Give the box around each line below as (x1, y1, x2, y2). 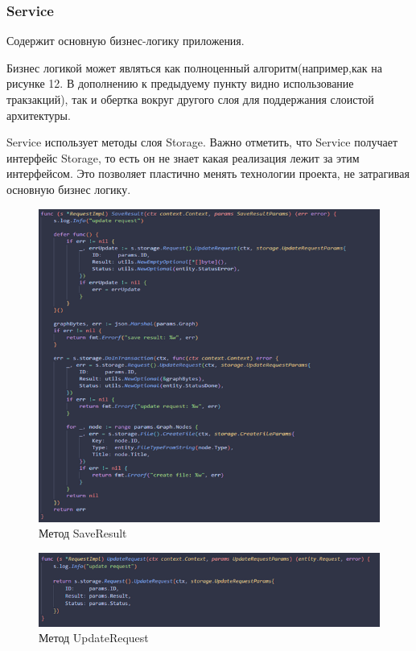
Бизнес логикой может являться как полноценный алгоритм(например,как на (6, 59, 382, 76)
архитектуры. (6, 106, 71, 123)
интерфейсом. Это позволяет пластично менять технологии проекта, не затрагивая (6, 165, 410, 182)
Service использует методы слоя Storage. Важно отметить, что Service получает (6, 134, 398, 150)
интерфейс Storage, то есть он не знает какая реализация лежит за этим (6, 149, 360, 166)
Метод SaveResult (39, 525, 127, 542)
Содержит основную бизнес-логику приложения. (6, 32, 245, 49)
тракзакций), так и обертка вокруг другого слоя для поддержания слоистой (6, 91, 374, 107)
